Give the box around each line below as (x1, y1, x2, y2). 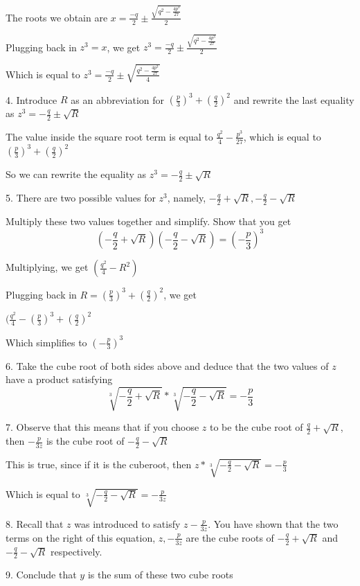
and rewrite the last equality (233, 92, 354, 107)
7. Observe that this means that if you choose (6, 420, 199, 434)
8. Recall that (6, 516, 64, 531)
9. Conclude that (6, 567, 77, 582)
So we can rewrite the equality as (6, 167, 147, 181)
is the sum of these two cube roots (87, 567, 233, 582)
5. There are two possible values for (6, 190, 156, 205)
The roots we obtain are (6, 10, 108, 24)
